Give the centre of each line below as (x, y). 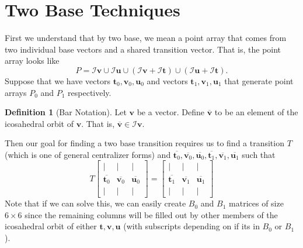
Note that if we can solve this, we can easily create (95, 203)
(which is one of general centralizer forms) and (88, 154)
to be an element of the (256, 112)
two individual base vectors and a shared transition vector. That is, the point (143, 49)
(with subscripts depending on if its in (191, 226)
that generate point (259, 80)
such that (259, 154)
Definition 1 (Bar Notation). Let (66, 112)
